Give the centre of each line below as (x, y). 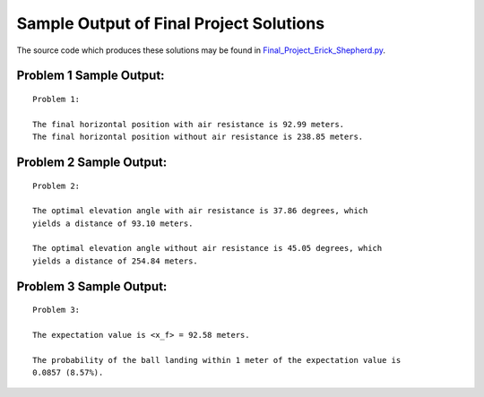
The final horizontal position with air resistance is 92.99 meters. (189, 124)
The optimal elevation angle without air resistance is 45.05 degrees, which (207, 248)
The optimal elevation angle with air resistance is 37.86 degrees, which (200, 211)
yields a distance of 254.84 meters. (116, 261)
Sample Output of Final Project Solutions (171, 23)
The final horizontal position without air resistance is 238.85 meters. (198, 137)
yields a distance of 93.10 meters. (113, 223)
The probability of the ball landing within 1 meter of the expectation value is (217, 360)
